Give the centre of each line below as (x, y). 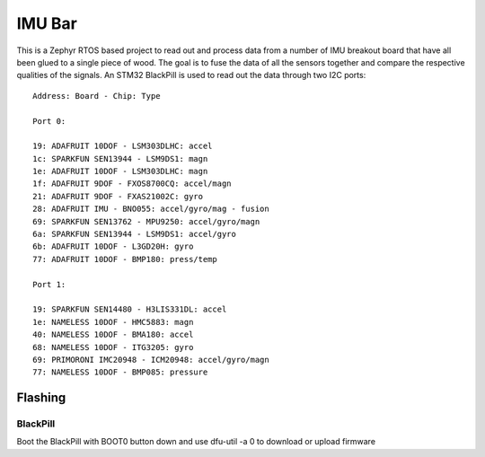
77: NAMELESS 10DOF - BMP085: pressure (120, 372)
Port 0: (49, 121)
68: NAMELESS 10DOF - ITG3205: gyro (113, 347)
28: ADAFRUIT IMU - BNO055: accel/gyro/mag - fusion (151, 209)
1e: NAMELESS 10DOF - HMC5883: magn (113, 322)
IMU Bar (47, 23)
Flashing (41, 398)
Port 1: (49, 284)
